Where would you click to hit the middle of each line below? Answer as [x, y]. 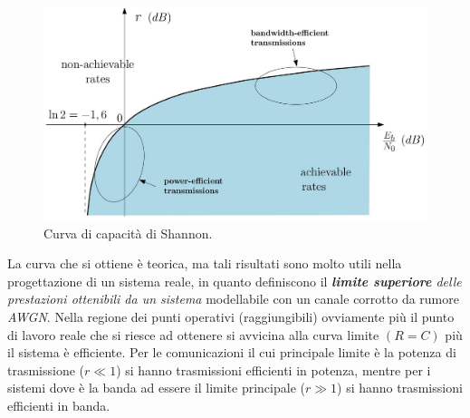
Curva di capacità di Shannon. [128, 233]
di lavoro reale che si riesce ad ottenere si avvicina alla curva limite [193, 334]
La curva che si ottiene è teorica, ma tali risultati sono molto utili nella [205, 263]
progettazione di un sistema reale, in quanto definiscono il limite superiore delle [235, 281]
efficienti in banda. [59, 405]
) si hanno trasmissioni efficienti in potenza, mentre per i [273, 369]
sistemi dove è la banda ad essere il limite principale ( [156, 388]
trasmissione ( [46, 369]
